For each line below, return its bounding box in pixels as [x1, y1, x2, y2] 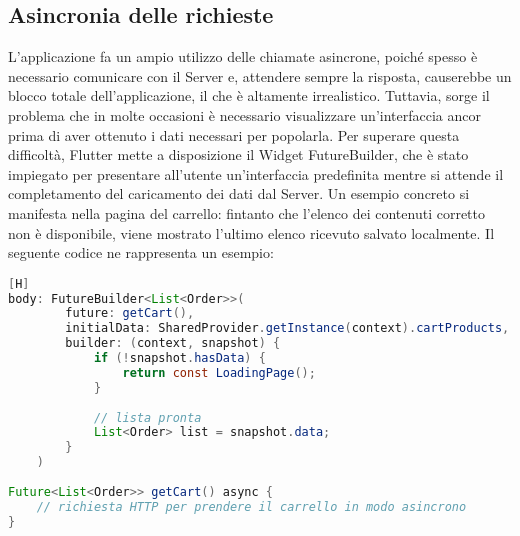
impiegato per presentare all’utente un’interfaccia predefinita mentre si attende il [8, 163, 504, 184]
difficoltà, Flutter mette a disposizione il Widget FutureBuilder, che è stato [8, 144, 469, 165]
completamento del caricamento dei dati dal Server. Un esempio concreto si [8, 183, 470, 204]
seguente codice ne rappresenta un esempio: [8, 242, 274, 263]
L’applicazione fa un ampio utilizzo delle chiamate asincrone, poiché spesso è [8, 46, 478, 67]
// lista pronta [93, 410, 202, 425]
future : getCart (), [65, 306, 195, 321]
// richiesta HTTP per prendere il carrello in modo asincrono [36, 499, 467, 514]
